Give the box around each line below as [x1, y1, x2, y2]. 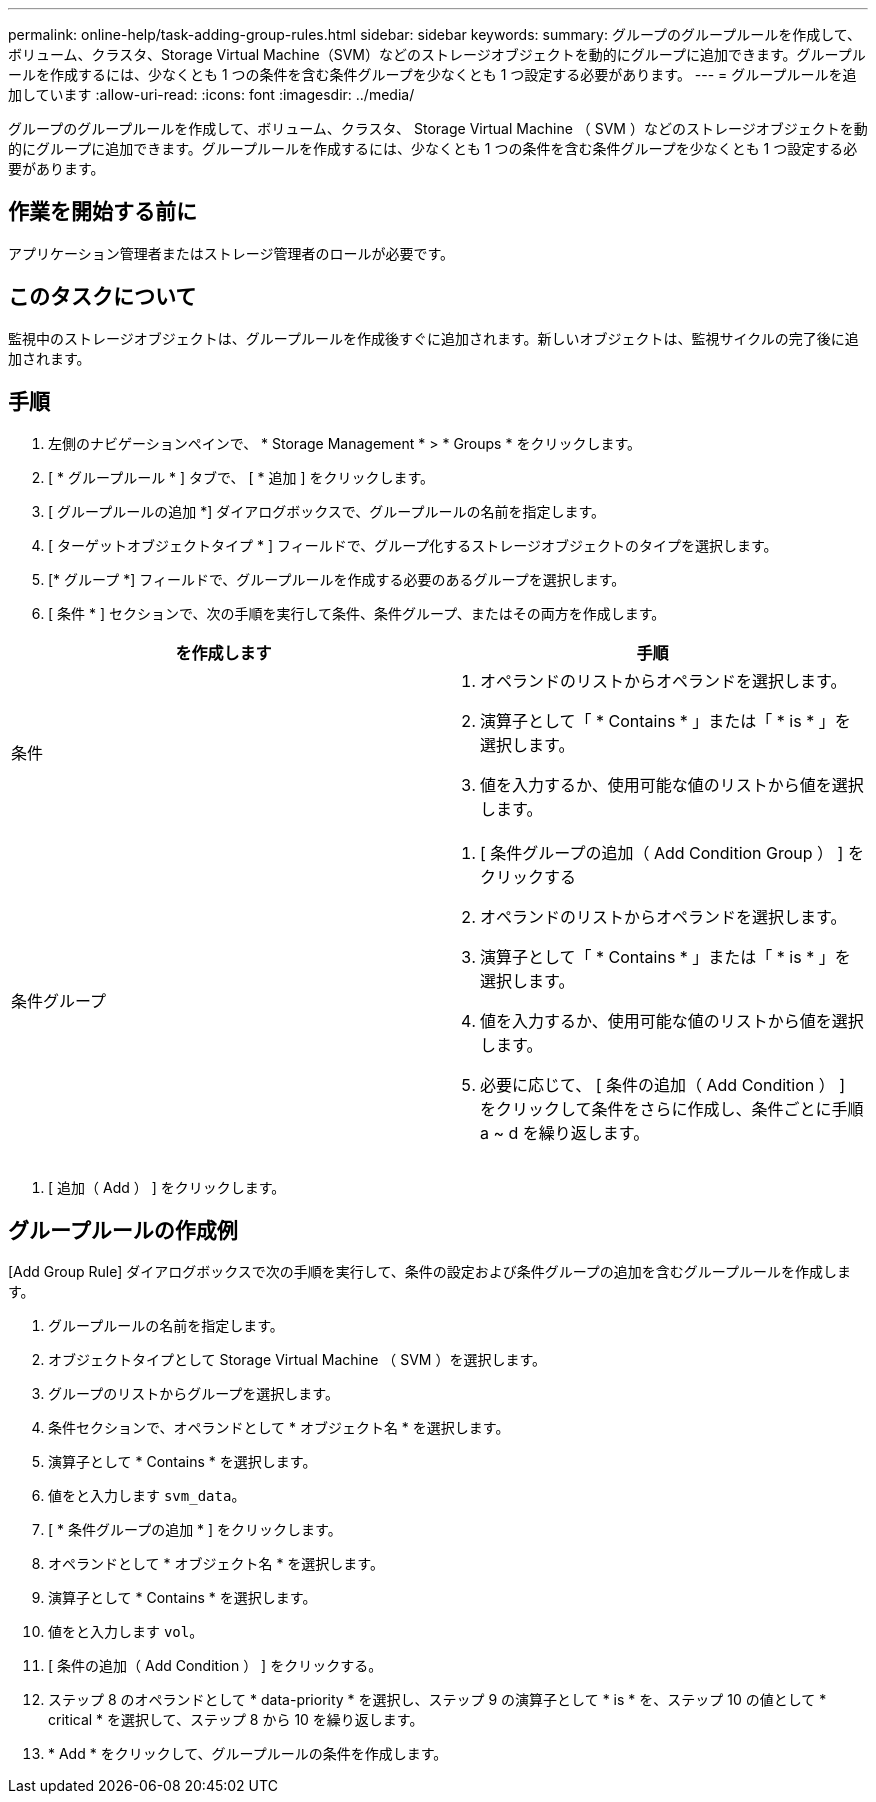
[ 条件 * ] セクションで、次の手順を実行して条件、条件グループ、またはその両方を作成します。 [48, 604, 666, 622]
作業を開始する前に [8, 199, 197, 225]
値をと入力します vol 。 [48, 1623, 204, 1641]
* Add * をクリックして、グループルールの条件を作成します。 [48, 1745, 448, 1763]
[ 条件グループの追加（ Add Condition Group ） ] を [480, 842, 864, 863]
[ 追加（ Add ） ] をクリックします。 [48, 1178, 286, 1196]
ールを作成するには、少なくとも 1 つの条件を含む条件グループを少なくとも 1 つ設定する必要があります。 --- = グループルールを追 [8, 66, 857, 83]
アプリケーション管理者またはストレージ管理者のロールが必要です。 [8, 244, 455, 262]
